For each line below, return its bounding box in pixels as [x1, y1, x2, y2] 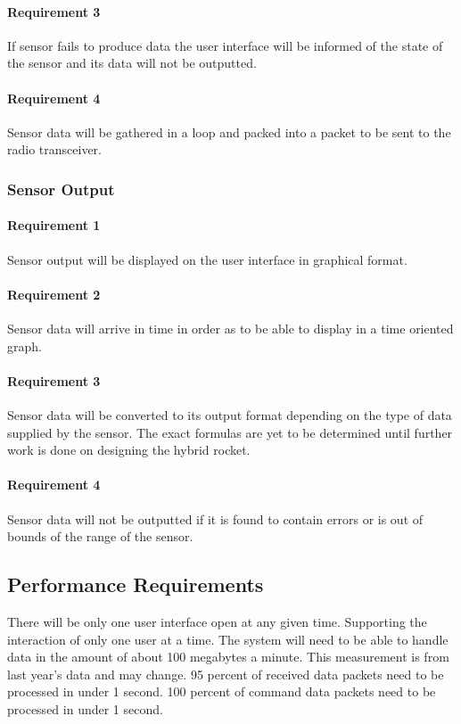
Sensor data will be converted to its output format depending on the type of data [7, 405, 452, 424]
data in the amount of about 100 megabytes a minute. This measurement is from [7, 647, 449, 666]
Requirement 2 [7, 284, 101, 303]
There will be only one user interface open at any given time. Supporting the [7, 612, 427, 630]
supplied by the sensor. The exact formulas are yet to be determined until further [7, 423, 453, 441]
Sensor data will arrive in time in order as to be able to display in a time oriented [7, 319, 454, 337]
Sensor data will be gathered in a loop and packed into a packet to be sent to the [7, 122, 451, 141]
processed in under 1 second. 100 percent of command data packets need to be [7, 682, 436, 701]
